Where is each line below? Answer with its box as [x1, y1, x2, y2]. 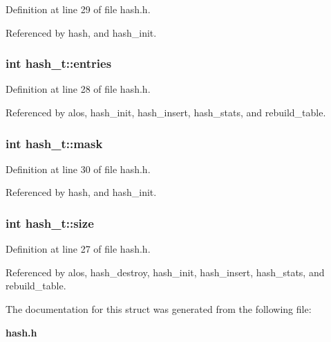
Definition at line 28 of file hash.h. [6, 82, 151, 96]
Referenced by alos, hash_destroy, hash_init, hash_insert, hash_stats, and [6, 264, 325, 279]
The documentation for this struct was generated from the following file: [6, 302, 312, 316]
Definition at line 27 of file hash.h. [6, 242, 151, 256]
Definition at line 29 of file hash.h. [6, 2, 151, 16]
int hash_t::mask [6, 134, 103, 152]
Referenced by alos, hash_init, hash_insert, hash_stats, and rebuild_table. [6, 105, 326, 119]
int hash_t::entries [6, 55, 112, 72]
